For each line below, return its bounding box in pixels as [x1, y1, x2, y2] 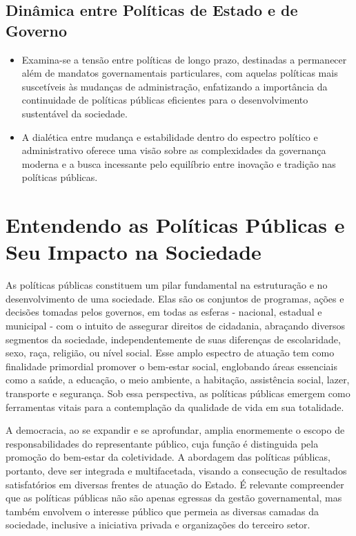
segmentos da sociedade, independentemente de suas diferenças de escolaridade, [6, 332, 341, 346]
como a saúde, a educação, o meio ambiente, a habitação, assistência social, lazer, [6, 372, 350, 387]
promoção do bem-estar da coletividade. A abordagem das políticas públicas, [6, 450, 330, 464]
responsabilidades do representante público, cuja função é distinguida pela [6, 436, 319, 450]
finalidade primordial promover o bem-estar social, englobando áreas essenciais [6, 358, 337, 373]
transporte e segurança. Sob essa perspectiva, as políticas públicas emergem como [6, 386, 350, 400]
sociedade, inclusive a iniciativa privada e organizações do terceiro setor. [6, 517, 310, 532]
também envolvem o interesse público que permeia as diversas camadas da [6, 504, 319, 518]
